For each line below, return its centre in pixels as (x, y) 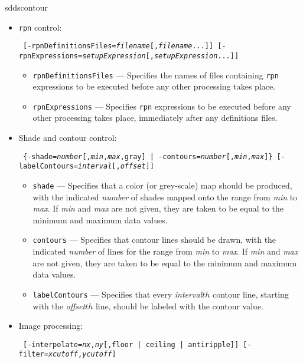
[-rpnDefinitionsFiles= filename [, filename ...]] (118, 46)
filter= (33, 354)
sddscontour (26, 7)
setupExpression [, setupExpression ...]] (161, 56)
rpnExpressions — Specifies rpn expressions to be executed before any (162, 106)
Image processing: (51, 326)
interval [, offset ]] (116, 166)
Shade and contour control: (68, 138)
